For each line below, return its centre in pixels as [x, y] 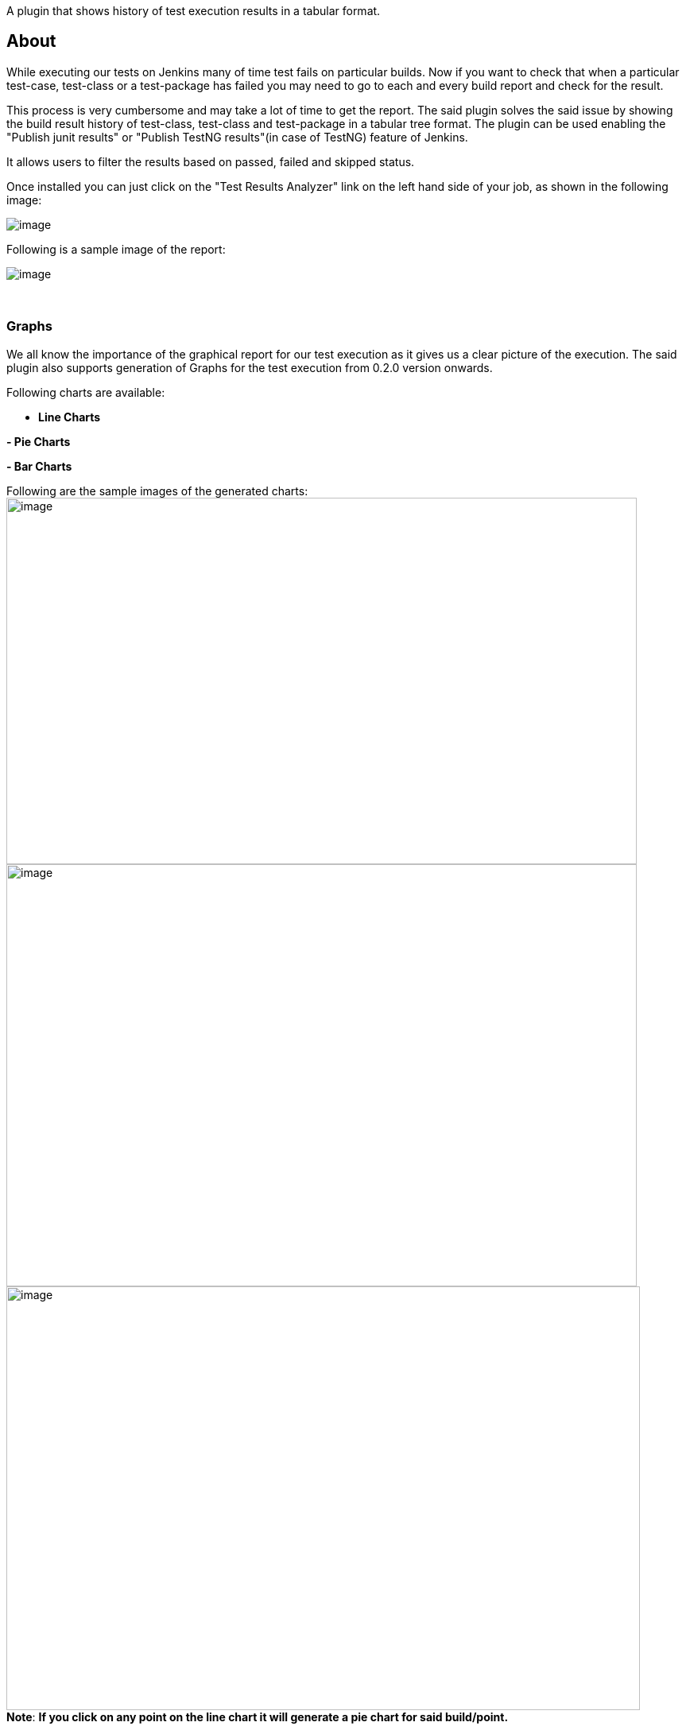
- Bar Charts [39, 466]
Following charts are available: [86, 392]
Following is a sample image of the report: [116, 249]
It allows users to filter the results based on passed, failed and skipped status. [211, 161]
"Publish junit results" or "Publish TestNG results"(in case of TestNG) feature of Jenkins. [237, 137]
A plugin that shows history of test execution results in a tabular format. [194, 11]
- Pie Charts [39, 441]
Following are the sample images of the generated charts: [157, 491]
